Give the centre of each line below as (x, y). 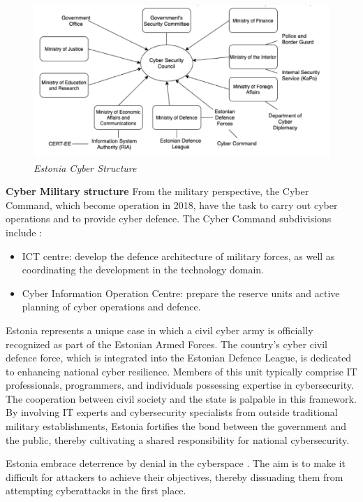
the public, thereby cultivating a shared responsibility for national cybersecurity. (178, 439)
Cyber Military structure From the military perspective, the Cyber (157, 191)
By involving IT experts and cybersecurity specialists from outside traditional (172, 412)
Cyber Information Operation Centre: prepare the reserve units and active (181, 293)
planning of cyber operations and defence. (111, 307)
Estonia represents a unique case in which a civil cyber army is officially (160, 330)
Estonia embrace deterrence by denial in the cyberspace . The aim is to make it (176, 463)
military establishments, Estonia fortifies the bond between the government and (176, 426)
